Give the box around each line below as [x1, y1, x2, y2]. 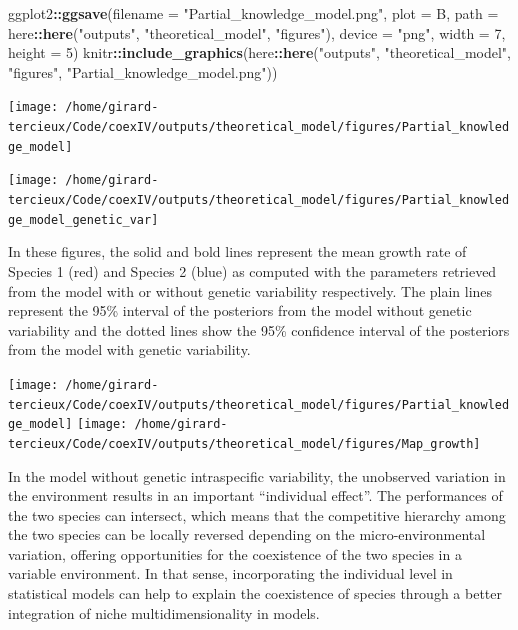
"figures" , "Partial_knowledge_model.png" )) [8, 61, 278, 82]
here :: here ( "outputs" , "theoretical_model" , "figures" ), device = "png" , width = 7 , [8, 22, 506, 43]
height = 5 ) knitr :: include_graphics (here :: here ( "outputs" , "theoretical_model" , [8, 42, 511, 63]
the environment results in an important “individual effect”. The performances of [8, 485, 503, 506]
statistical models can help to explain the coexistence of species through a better [8, 583, 503, 604]
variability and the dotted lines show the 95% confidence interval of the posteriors [8, 319, 510, 340]
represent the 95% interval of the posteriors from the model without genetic [8, 300, 472, 321]
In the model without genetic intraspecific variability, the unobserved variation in [8, 465, 506, 486]
